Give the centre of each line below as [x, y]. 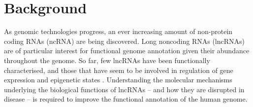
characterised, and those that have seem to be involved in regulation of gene [119, 70]
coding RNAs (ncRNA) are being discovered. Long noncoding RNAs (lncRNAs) [125, 41]
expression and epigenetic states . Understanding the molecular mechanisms [118, 80]
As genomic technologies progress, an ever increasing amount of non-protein [118, 31]
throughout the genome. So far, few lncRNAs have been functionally [107, 60]
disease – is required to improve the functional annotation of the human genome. [126, 99]
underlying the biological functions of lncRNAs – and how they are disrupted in [124, 89]
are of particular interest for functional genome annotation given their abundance [127, 51]
